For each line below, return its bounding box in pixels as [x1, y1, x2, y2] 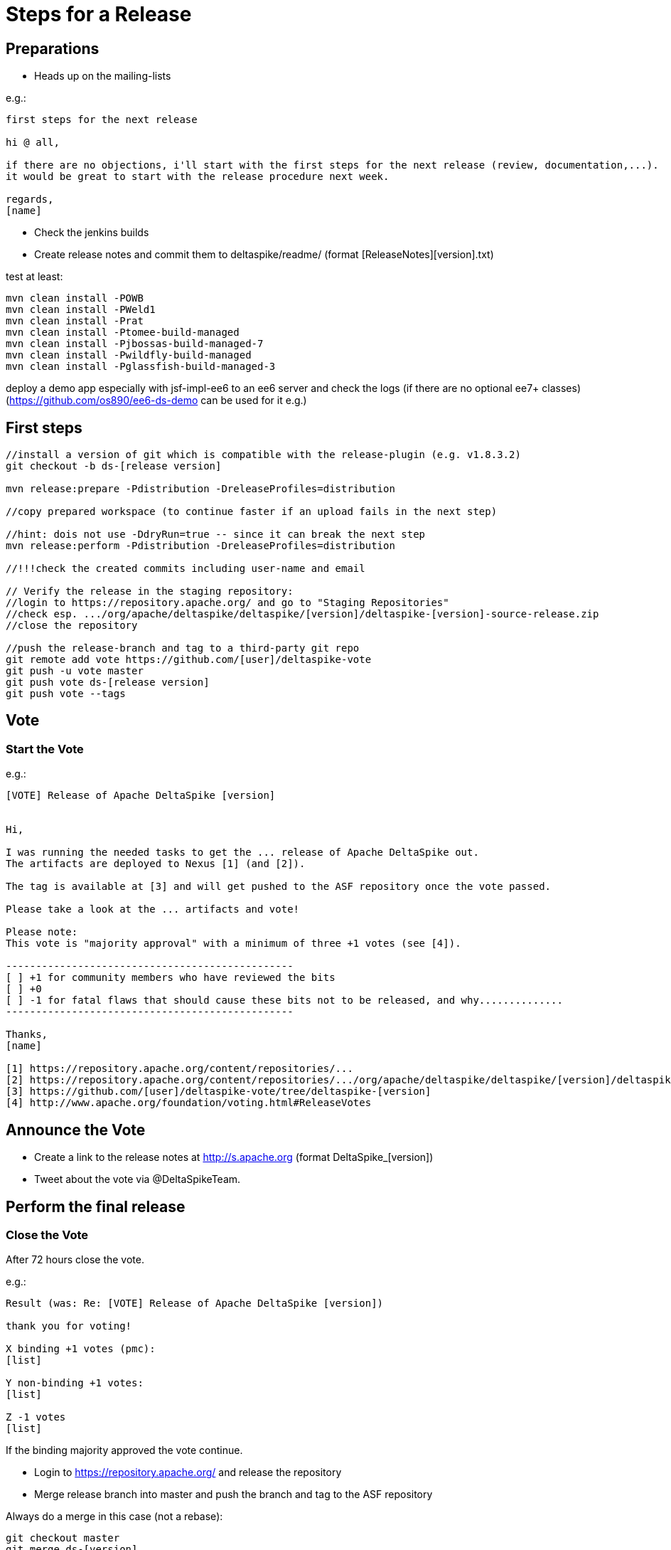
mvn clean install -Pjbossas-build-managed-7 [6, 338, 264, 350]
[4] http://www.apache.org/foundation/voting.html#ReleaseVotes [6, 1097, 372, 1109]
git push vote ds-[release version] [6, 676, 210, 689]
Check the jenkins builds [34, 226, 149, 239]
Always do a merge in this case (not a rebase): [6, 1510, 223, 1523]
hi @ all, [6, 137, 60, 149]
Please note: [6, 926, 78, 938]
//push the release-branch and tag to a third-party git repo [6, 642, 360, 654]
